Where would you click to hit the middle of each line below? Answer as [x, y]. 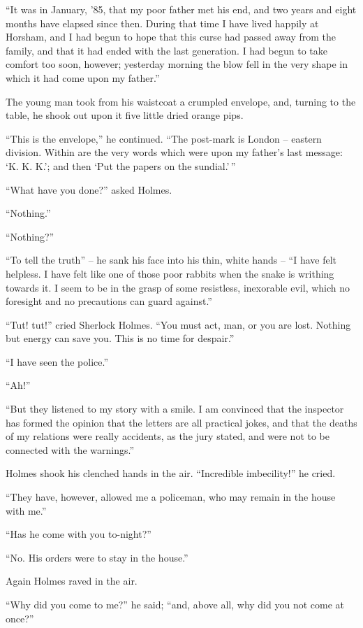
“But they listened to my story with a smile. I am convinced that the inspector [175, 409]
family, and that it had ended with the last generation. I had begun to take [166, 50]
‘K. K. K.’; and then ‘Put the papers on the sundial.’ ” [121, 165]
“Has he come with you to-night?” [79, 534]
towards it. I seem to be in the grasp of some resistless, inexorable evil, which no [178, 287]
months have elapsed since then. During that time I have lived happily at [162, 23]
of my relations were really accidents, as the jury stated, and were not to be [168, 436]
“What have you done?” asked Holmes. [89, 189]
